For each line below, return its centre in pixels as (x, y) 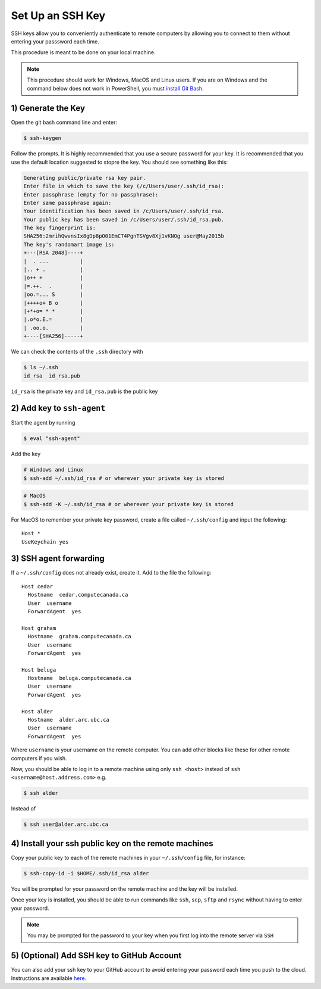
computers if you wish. (39, 758)
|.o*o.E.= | (53, 319)
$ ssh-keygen (43, 138)
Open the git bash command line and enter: (64, 123)
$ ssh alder (41, 793)
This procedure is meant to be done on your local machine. (83, 52)
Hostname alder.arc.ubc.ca (69, 720)
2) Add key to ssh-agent (58, 408)
